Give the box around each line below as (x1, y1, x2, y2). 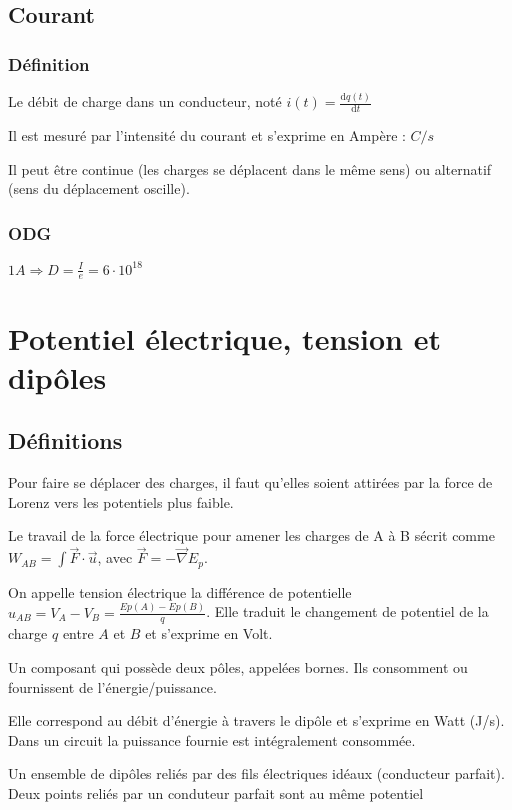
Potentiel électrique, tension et (8, 317, 441, 358)
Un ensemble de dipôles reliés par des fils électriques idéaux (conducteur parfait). (8, 763, 505, 784)
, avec (97, 547, 133, 568)
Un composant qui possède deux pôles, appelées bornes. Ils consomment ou (8, 657, 468, 678)
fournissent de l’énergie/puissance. (8, 676, 217, 697)
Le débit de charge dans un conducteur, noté (8, 91, 282, 112)
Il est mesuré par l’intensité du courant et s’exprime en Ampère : (8, 125, 406, 146)
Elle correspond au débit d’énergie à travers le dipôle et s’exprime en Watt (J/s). (8, 710, 505, 731)
